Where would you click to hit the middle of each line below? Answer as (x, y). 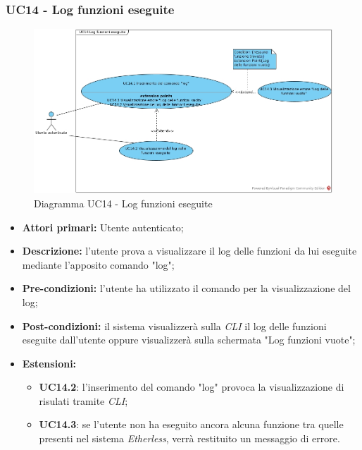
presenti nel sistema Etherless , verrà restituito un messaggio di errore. (189, 438)
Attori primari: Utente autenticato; (103, 227)
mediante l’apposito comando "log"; (98, 264)
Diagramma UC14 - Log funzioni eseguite (123, 203)
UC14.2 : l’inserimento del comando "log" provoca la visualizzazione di (192, 387)
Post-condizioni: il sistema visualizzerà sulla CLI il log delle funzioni (174, 326)
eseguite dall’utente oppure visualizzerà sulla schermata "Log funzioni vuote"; (189, 340)
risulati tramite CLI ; (83, 400)
